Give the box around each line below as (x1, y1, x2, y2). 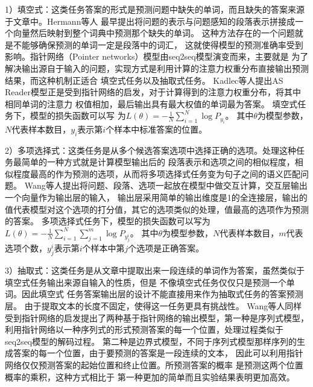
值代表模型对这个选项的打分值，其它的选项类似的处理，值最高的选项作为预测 (5, 203, 309, 215)
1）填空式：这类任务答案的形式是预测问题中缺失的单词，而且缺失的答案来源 (5, 3, 305, 15)
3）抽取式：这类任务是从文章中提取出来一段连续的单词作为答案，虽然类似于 (5, 264, 305, 277)
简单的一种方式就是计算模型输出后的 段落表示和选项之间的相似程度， (21, 156, 295, 168)
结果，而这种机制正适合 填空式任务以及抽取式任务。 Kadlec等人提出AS (5, 74, 283, 86)
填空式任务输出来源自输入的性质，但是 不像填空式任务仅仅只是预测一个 (5, 275, 286, 288)
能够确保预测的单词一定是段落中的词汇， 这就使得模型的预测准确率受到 (21, 38, 303, 51)
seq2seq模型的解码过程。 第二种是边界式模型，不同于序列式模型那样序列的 (5, 335, 297, 347)
